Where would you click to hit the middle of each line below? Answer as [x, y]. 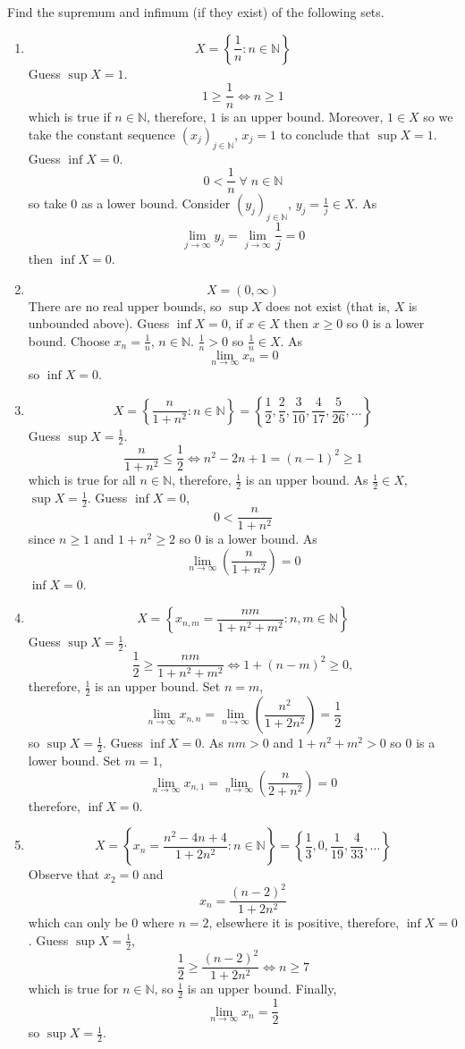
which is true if [69, 117]
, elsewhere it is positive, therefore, [304, 922]
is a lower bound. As [261, 539]
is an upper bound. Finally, [262, 989]
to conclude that [325, 134]
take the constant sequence [102, 134]
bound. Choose [69, 340]
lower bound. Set [74, 760]
